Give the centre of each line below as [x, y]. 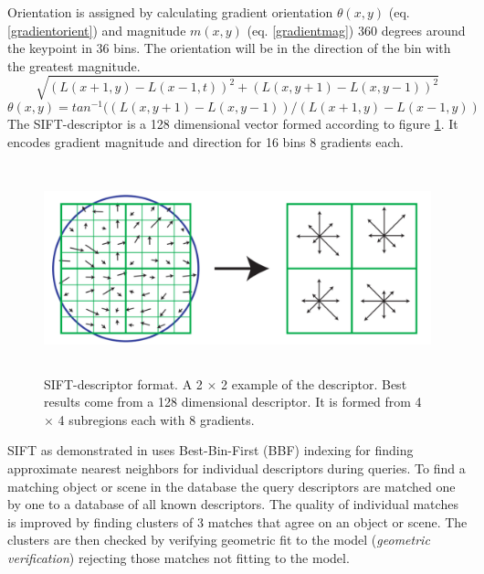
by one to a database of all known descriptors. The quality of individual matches [233, 504]
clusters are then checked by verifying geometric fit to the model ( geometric [219, 540]
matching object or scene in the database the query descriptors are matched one [231, 486]
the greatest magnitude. [74, 65]
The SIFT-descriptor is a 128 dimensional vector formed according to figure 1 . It [233, 123]
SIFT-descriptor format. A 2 [123, 383]
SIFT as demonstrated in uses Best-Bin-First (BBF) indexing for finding [210, 450]
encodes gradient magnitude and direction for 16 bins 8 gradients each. [206, 141]
